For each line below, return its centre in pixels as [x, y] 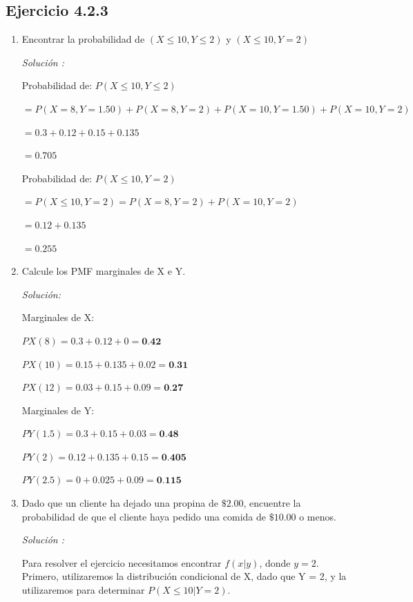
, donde [275, 562]
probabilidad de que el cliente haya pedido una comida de [144, 516]
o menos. [318, 516]
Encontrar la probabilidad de [83, 39]
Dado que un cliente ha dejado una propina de [120, 503]
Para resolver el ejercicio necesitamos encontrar [122, 562]
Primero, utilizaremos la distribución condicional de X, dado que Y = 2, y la [184, 576]
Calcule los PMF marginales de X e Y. [104, 271]
